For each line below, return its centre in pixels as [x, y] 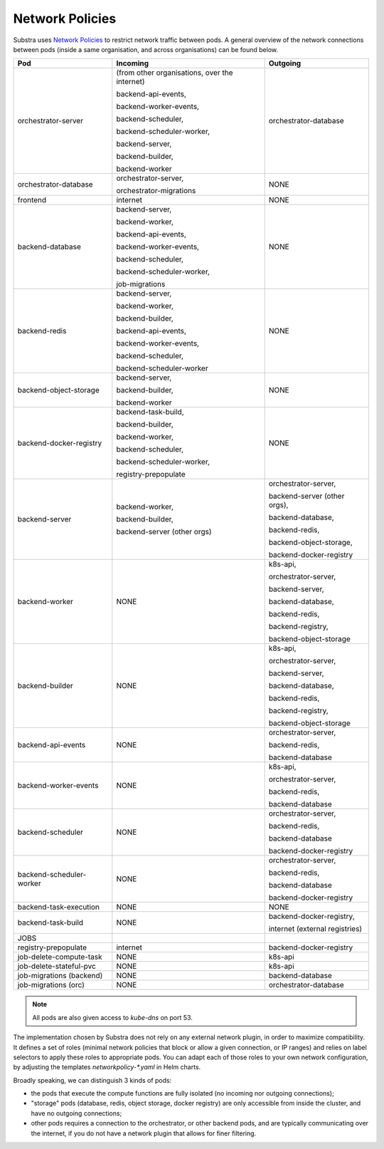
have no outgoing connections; [76, 1113]
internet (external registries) [315, 929]
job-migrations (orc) [51, 985]
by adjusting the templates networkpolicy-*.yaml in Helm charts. [107, 1067]
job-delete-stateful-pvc [57, 967]
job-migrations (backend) [60, 976]
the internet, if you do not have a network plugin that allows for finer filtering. [144, 1133]
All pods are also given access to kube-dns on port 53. [113, 1017]
